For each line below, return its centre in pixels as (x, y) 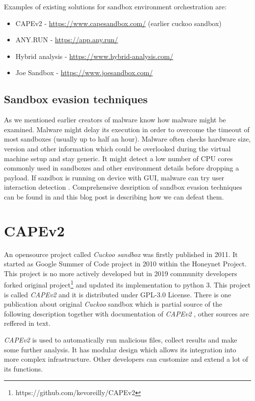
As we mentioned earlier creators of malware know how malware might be (115, 120)
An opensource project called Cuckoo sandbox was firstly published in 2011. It (121, 254)
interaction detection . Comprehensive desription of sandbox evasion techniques (123, 187)
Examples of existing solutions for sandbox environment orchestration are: (115, 6)
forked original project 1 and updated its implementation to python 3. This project (127, 284)
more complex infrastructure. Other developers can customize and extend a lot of (126, 359)
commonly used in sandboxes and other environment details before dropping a (122, 168)
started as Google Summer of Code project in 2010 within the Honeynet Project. (125, 264)
